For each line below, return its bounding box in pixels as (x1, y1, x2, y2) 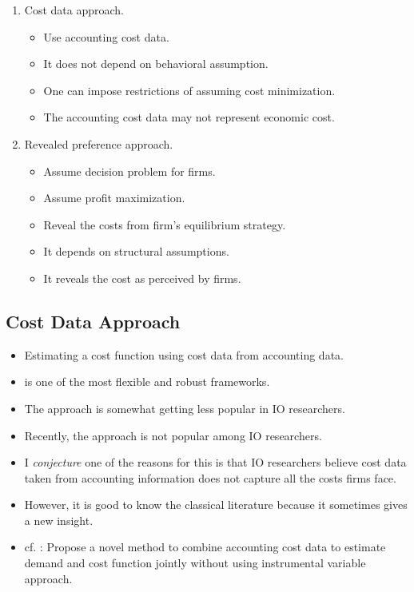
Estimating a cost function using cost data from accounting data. (24, 346, 344, 363)
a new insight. (24, 511, 94, 528)
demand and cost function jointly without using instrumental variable (24, 554, 366, 571)
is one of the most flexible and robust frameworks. (24, 373, 270, 390)
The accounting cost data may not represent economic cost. (43, 109, 335, 125)
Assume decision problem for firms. (43, 162, 216, 179)
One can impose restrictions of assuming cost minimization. (43, 81, 336, 98)
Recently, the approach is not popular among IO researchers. (24, 427, 322, 443)
